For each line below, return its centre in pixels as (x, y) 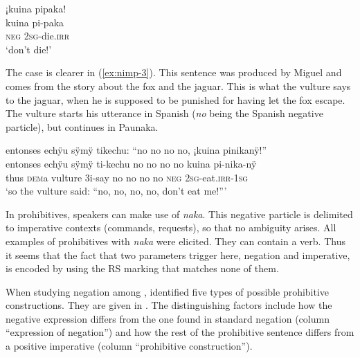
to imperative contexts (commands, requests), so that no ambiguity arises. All (171, 227)
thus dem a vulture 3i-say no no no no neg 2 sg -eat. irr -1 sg (127, 177)
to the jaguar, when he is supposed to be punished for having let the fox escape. (175, 99)
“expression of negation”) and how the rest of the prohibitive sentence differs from (180, 332)
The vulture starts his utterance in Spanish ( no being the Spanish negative (164, 113)
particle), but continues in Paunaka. (82, 126)
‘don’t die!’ (29, 49)
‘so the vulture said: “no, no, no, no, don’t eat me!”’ (116, 191)
